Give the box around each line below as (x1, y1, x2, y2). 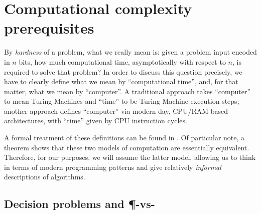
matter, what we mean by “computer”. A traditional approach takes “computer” (4, 86, 251, 96)
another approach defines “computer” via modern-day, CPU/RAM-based (4, 105, 228, 116)
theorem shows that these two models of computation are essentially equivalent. (4, 142, 249, 152)
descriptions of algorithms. (4, 171, 85, 182)
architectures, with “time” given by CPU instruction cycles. (4, 115, 187, 126)
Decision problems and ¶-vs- (4, 196, 155, 211)
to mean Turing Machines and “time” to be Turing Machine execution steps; (4, 96, 239, 106)
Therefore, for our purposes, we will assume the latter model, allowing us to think (4, 152, 256, 162)
